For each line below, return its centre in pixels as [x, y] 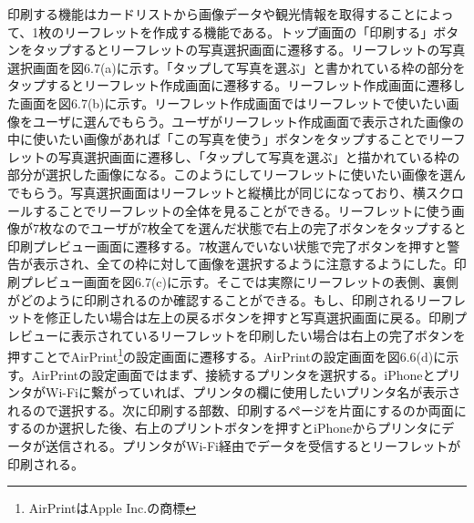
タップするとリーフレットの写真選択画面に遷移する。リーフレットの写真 [249, 50]
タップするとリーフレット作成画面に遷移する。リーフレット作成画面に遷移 [230, 85]
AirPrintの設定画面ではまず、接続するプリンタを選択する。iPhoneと [233, 374]
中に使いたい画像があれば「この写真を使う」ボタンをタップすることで [218, 139]
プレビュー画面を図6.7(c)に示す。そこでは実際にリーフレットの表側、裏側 [239, 281]
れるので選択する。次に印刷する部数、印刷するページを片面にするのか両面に [237, 410]
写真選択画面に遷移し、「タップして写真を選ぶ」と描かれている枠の [259, 156]
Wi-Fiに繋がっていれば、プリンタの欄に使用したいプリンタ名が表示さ [253, 392]
